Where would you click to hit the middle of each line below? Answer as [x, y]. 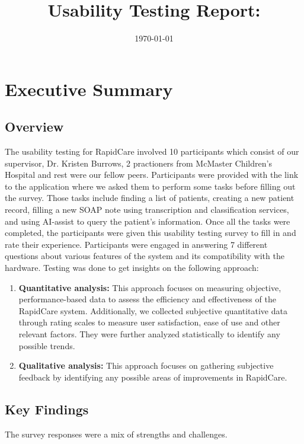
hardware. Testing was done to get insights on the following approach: [132, 268]
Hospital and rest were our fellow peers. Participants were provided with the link [152, 175]
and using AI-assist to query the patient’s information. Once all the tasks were [148, 221]
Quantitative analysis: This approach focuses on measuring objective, [150, 287]
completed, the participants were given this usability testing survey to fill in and [151, 233]
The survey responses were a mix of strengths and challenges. [116, 434]
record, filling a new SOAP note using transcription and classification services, [147, 210]
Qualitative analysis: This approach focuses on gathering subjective [146, 365]
